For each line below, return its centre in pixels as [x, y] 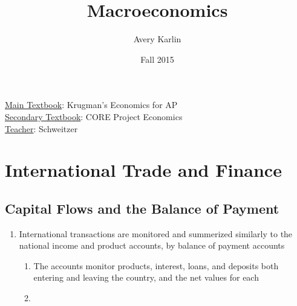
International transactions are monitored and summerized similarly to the [156, 233]
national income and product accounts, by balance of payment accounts [152, 245]
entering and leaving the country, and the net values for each [146, 277]
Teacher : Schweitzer [41, 128]
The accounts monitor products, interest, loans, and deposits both [156, 265]
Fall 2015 [157, 59]
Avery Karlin [157, 39]
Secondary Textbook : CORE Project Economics [94, 116]
